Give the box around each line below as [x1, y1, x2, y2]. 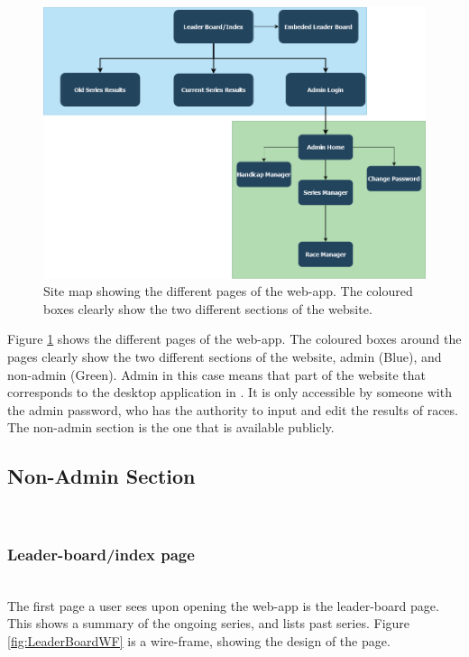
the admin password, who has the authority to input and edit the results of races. [7, 400, 458, 419]
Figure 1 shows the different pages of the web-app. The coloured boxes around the [7, 329, 462, 348]
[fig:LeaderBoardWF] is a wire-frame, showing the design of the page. [7, 631, 391, 650]
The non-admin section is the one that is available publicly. [7, 418, 335, 437]
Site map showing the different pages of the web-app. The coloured [43, 282, 413, 301]
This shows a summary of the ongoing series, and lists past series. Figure [7, 614, 410, 633]
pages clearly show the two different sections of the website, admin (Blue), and [7, 347, 442, 366]
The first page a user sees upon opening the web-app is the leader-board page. [7, 596, 439, 615]
